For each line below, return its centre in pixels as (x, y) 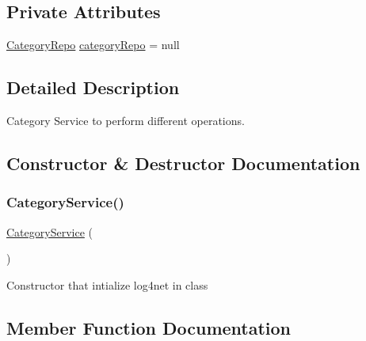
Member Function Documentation (149, 327)
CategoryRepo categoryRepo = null (93, 45)
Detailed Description (93, 87)
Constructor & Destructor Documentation (183, 163)
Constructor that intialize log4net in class (107, 284)
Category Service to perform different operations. (126, 120)
